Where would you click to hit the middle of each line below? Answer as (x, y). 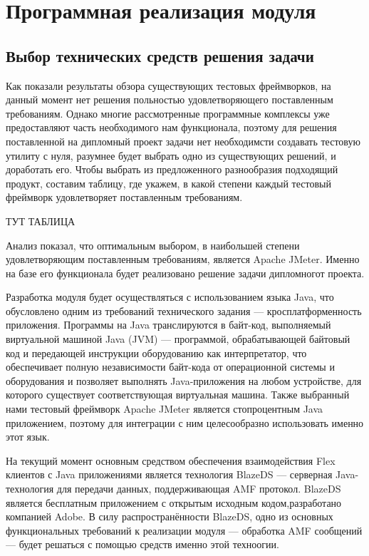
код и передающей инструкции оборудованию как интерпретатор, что (156, 352)
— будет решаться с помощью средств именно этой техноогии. (142, 544)
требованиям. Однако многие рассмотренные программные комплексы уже (168, 113)
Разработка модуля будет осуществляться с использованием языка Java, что (170, 297)
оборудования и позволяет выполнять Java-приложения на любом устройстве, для (184, 380)
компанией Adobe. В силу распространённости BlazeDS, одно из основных (170, 516)
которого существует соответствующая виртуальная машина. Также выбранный (178, 395)
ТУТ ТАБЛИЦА (41, 221)
